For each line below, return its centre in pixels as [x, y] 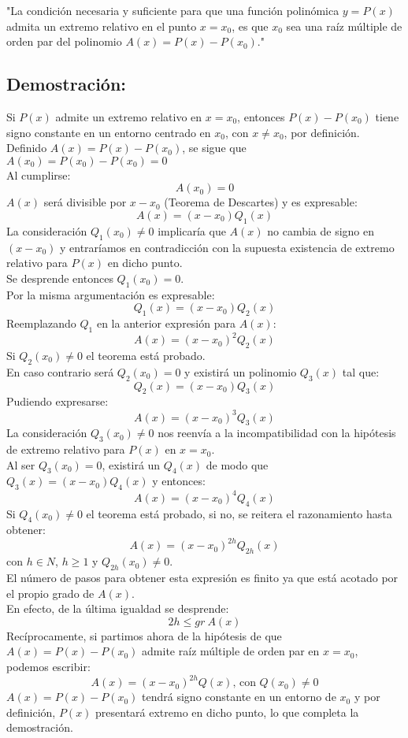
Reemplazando [41, 323]
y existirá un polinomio [241, 371]
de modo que [237, 464]
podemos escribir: [48, 667]
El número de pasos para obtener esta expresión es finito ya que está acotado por [202, 578]
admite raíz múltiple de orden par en [231, 651]
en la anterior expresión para [166, 323]
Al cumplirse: [39, 174]
